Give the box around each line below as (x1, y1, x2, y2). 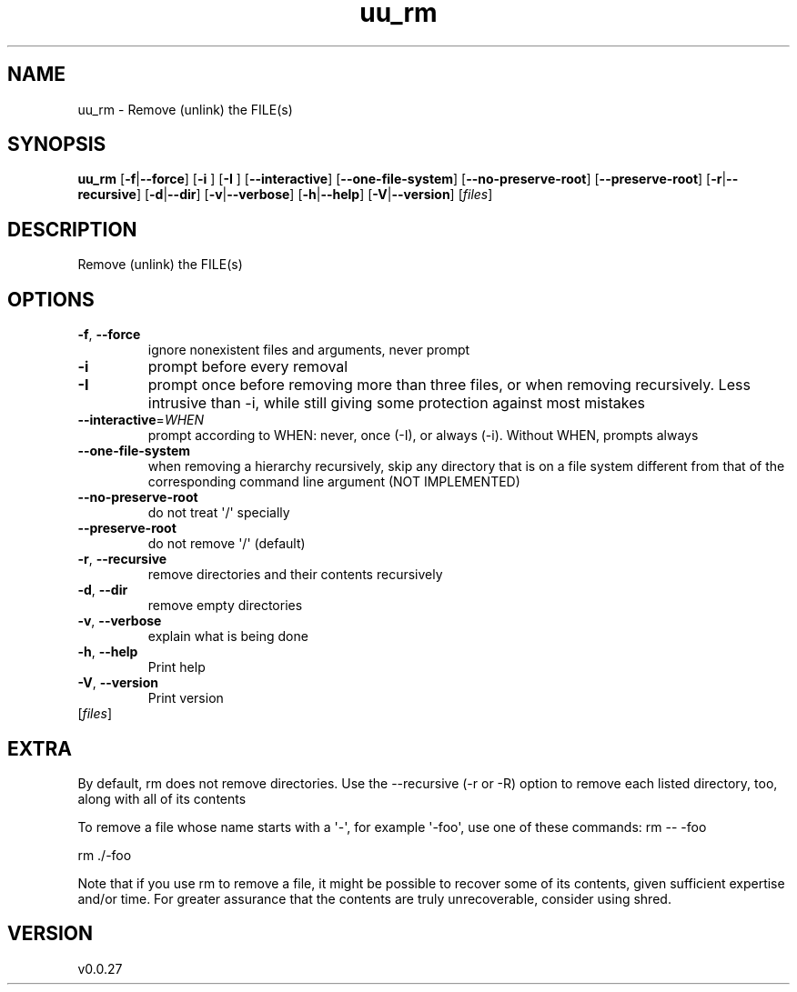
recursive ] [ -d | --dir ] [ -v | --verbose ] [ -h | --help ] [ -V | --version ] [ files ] (77, 186, 493, 203)
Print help (147, 659, 206, 676)
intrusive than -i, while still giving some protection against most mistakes (147, 394, 646, 413)
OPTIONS (7, 287, 95, 311)
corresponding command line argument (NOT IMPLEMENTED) (147, 474, 520, 490)
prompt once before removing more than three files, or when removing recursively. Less (147, 376, 751, 395)
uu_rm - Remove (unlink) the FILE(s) (77, 101, 293, 117)
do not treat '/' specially (147, 505, 290, 521)
